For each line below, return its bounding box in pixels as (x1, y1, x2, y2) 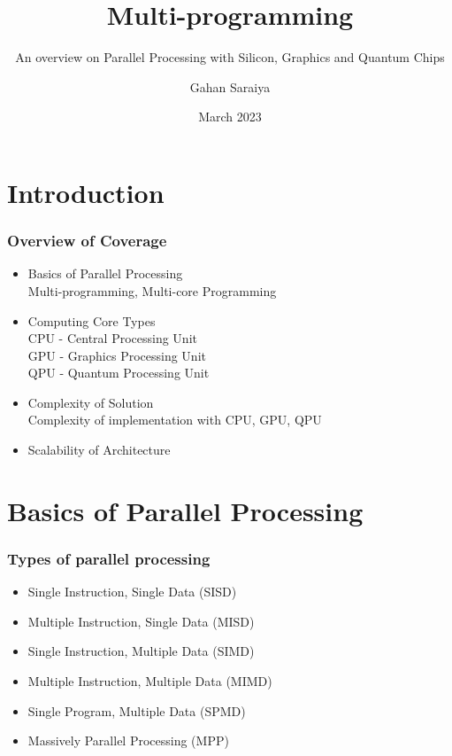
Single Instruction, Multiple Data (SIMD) (27, 642, 255, 660)
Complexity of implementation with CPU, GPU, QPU (27, 410, 322, 429)
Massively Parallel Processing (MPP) (27, 731, 229, 750)
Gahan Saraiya (189, 77, 271, 96)
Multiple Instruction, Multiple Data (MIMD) (27, 672, 272, 690)
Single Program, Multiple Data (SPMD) (27, 701, 246, 720)
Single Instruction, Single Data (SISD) (27, 582, 237, 601)
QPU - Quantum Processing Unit (27, 363, 210, 382)
